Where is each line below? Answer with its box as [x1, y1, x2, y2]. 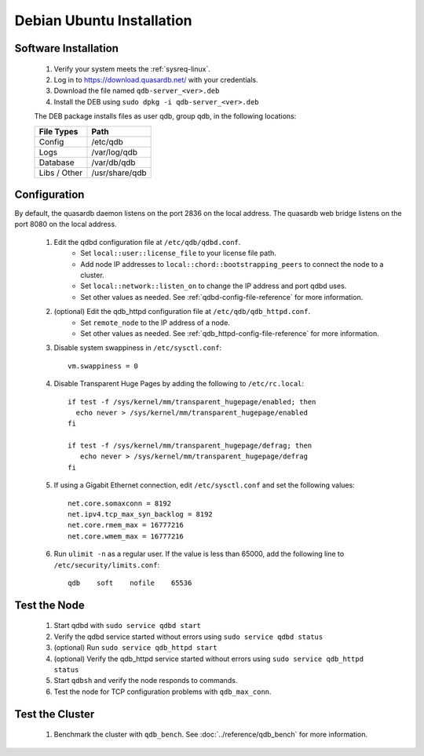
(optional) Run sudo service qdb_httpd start [53, 643, 217, 652]
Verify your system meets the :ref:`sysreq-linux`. [53, 64, 211, 74]
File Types [38, 126, 79, 137]
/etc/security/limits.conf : [53, 560, 160, 569]
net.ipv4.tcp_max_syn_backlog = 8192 [68, 510, 214, 519]
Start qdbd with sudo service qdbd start [53, 621, 202, 630]
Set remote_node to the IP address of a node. [80, 318, 231, 327]
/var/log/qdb [91, 146, 137, 157]
